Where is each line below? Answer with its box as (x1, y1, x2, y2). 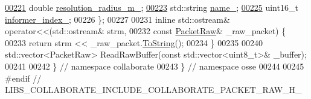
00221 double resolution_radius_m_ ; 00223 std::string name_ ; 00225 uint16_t (5, 1, 298, 13)
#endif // (5, 71, 42, 84)
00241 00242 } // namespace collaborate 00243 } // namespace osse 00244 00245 (5, 59, 304, 72)
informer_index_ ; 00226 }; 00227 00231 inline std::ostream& (5, 13, 230, 25)
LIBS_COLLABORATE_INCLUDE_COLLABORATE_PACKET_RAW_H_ (5, 83, 302, 96)
